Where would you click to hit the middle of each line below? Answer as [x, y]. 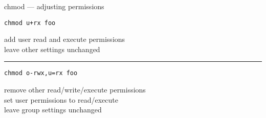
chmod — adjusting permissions [54, 6]
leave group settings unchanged [53, 110]
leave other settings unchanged [52, 49]
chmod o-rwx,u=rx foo [41, 73]
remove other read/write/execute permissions [75, 90]
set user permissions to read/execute [61, 99]
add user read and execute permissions [65, 39]
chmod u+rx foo [30, 23]
